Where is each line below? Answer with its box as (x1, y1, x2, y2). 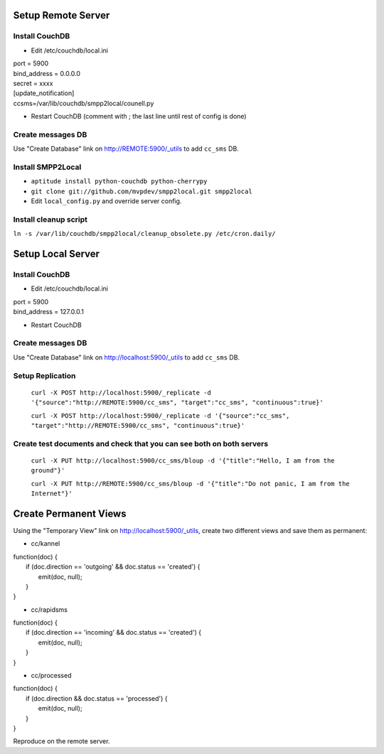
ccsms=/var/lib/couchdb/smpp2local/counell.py (13, 99, 154, 107)
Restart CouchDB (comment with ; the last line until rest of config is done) (31, 112, 247, 121)
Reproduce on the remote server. (13, 737, 110, 745)
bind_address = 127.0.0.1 (13, 308, 85, 316)
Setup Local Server (13, 248, 100, 260)
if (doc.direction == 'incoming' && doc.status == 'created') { (26, 628, 202, 637)
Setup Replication (13, 370, 76, 380)
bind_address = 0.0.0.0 (13, 69, 81, 77)
